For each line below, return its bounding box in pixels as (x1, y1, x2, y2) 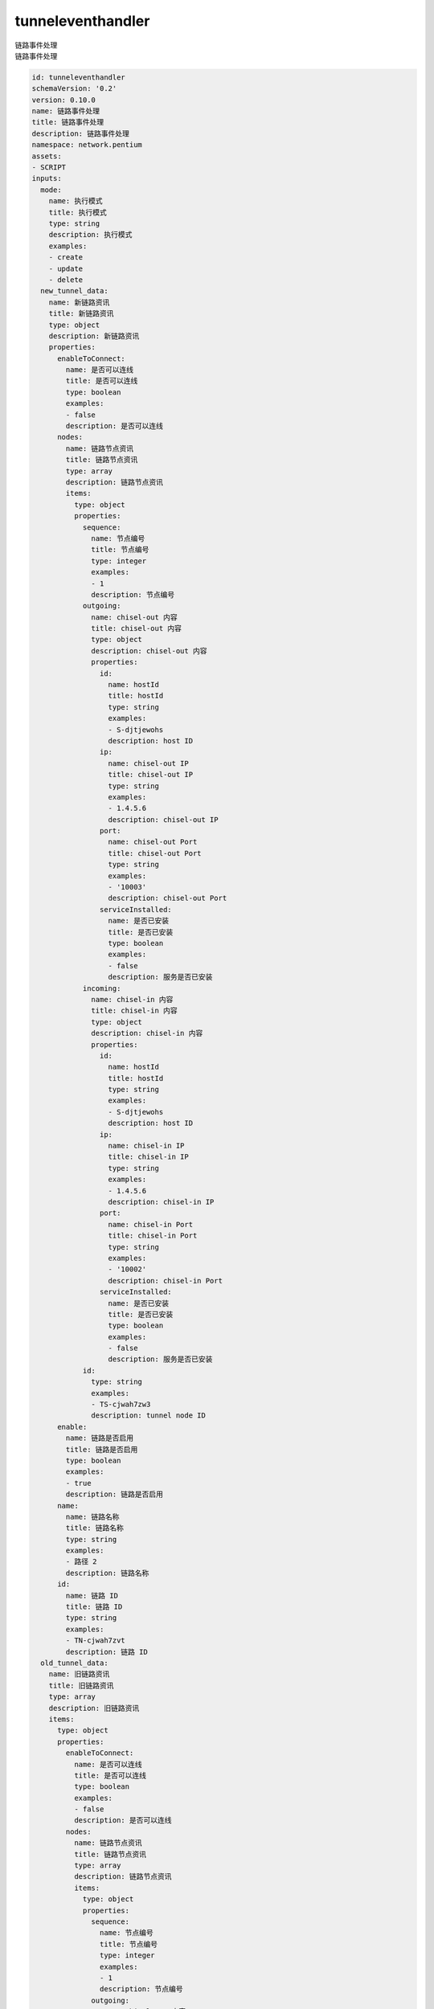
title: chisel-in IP (108, 1152, 189, 1161)
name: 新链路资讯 (48, 297, 110, 307)
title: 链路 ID (65, 1602, 123, 1611)
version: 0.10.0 (31, 95, 96, 104)
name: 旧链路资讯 (48, 1670, 110, 1679)
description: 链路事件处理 (31, 129, 130, 138)
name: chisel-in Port (108, 1220, 193, 1229)
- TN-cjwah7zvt (65, 1636, 126, 1645)
